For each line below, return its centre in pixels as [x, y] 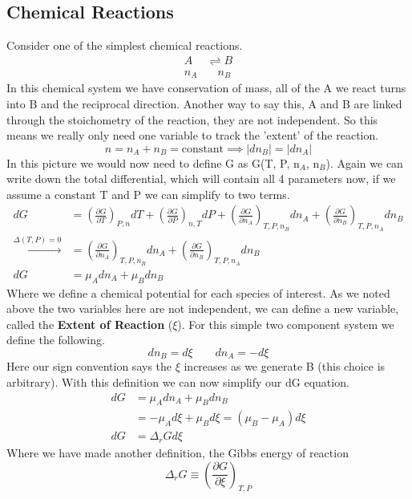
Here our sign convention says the [89, 366]
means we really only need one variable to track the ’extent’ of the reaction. [193, 135]
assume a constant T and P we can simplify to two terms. [148, 194]
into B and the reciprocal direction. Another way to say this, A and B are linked [204, 103]
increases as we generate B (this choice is [285, 366]
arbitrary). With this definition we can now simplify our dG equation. [178, 381]
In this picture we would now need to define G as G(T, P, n [153, 162]
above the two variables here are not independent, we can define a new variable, [203, 308]
